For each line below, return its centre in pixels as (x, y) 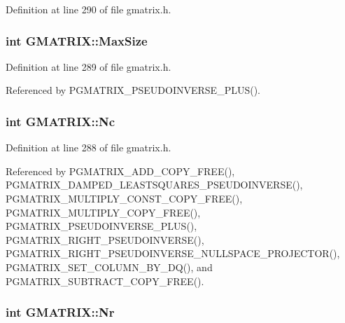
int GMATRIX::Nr (60, 312)
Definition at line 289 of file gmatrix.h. (89, 66)
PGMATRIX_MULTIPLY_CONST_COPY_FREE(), (124, 198)
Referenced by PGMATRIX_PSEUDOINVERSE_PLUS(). (133, 90)
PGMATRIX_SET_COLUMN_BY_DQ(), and (109, 267)
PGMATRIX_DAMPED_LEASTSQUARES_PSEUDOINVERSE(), (154, 185)
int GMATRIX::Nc (61, 121)
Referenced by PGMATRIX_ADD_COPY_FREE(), (120, 171)
